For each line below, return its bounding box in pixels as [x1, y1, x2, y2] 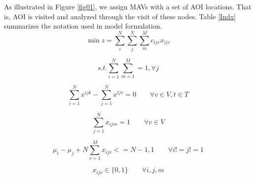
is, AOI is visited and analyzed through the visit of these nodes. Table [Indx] [4, 11, 236, 21]
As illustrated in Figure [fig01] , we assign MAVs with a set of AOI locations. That [4, 1, 252, 11]
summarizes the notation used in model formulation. [4, 21, 162, 31]
